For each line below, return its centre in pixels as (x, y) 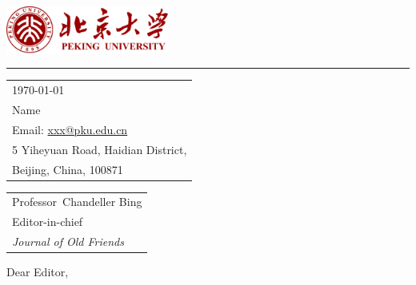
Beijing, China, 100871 (68, 169)
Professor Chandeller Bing (77, 202)
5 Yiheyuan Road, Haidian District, (100, 149)
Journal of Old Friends (68, 241)
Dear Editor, (38, 272)
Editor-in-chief (48, 222)
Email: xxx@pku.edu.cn (70, 129)
